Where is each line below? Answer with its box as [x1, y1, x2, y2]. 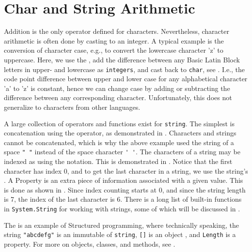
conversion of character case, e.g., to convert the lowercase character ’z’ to [4, 45, 223, 55]
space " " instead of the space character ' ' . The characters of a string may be [4, 147, 240, 157]
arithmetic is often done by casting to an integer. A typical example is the [4, 35, 224, 45]
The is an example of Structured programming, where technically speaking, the [4, 220, 239, 230]
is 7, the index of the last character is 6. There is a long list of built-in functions [4, 194, 242, 204]
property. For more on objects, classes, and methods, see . [4, 238, 175, 249]
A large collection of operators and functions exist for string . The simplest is [4, 118, 235, 128]
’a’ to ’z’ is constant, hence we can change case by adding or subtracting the [4, 83, 230, 93]
